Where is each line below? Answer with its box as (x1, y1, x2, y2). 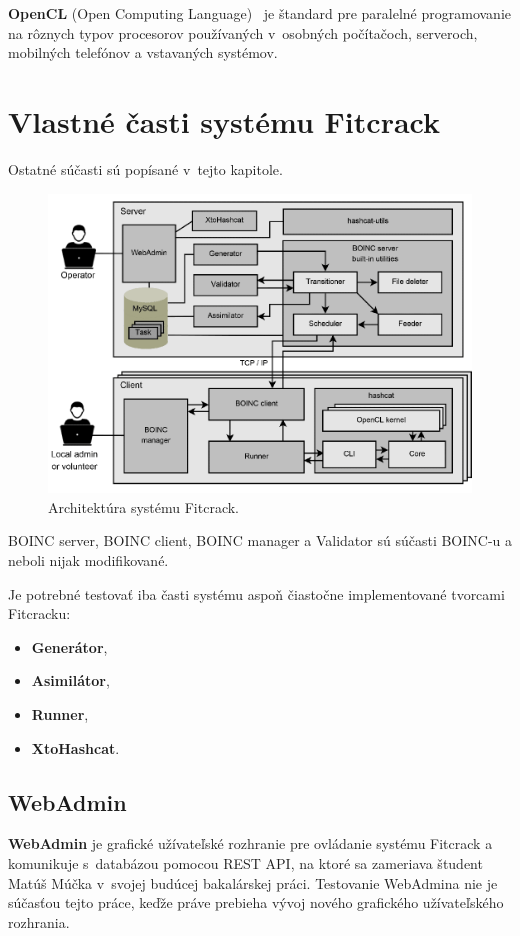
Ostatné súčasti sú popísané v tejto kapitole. (8, 158, 283, 179)
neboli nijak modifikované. (8, 550, 169, 571)
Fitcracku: (8, 603, 71, 624)
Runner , (31, 704, 89, 725)
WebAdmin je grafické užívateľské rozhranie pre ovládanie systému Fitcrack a (8, 833, 493, 854)
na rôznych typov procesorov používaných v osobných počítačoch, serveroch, (8, 22, 478, 43)
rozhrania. (8, 911, 70, 932)
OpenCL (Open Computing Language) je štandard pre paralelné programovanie (8, 3, 511, 23)
